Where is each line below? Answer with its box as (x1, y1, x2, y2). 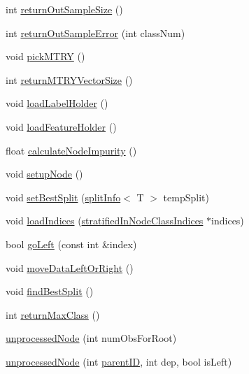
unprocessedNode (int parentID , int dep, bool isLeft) (6, 354, 232, 368)
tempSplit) (163, 189, 209, 204)
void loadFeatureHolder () (6, 119, 117, 134)
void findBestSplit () (6, 284, 94, 299)
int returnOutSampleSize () (6, 2, 123, 16)
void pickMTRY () (6, 49, 85, 64)
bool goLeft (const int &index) (6, 236, 137, 251)
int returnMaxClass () (6, 307, 100, 322)
